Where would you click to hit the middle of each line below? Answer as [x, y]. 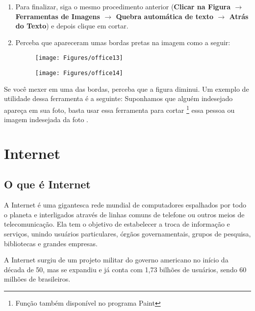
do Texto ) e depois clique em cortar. [72, 26]
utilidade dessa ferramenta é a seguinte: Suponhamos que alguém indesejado [118, 98]
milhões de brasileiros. [37, 279]
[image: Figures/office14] [79, 73]
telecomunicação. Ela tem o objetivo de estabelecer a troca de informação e [117, 224]
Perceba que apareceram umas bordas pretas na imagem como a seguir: [123, 42]
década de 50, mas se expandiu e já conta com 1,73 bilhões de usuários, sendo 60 [125, 269]
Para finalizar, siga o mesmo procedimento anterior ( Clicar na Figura [123, 6]
